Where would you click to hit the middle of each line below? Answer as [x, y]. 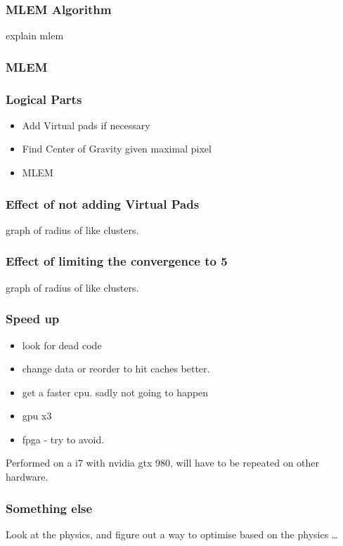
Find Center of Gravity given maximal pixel [117, 149]
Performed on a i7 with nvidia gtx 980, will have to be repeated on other [163, 463]
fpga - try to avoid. [63, 439]
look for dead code [62, 345]
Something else [49, 508]
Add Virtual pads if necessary [86, 125]
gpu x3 [37, 416]
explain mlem [35, 35]
